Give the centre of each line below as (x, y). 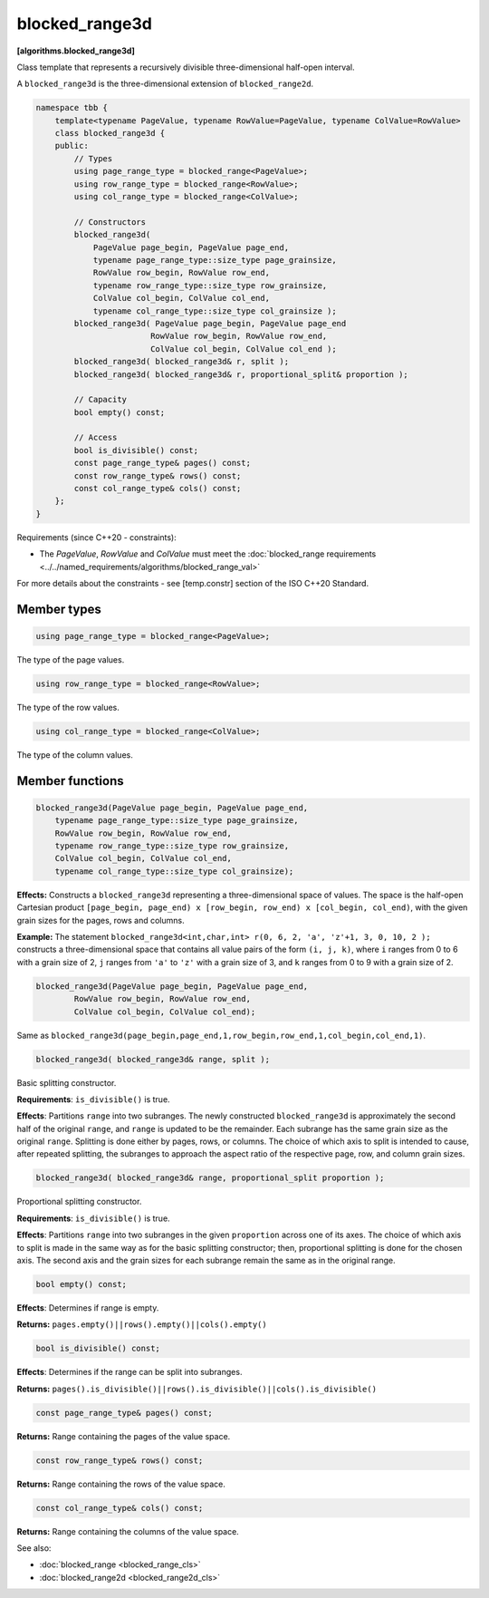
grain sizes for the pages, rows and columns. (101, 920)
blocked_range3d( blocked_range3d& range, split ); (153, 1059)
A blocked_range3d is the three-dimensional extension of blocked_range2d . (165, 84)
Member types (59, 609)
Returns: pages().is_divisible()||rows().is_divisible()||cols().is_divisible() (197, 1389)
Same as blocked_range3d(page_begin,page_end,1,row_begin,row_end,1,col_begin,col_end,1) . (221, 1035)
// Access (96, 438)
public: (72, 146)
